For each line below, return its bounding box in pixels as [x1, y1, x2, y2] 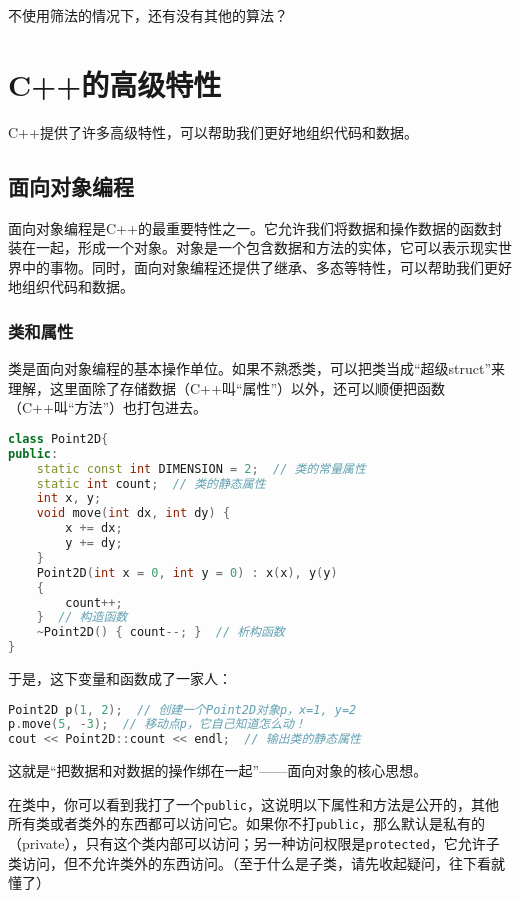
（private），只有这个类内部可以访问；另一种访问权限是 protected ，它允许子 [8, 833, 500, 854]
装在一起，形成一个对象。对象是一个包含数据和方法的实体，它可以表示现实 [8, 237, 498, 258]
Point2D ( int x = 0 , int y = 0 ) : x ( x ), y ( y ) [36, 565, 338, 580]
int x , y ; [36, 491, 102, 506]
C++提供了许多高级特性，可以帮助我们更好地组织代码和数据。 [8, 121, 418, 142]
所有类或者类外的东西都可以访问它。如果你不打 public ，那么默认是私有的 [8, 813, 485, 834]
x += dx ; [65, 521, 123, 536]
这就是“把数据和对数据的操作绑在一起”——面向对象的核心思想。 [8, 760, 428, 781]
